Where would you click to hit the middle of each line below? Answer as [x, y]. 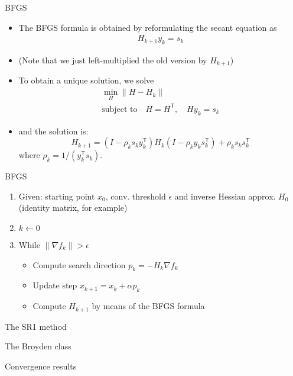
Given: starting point [57, 196]
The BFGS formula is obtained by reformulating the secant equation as [148, 27]
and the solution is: [53, 131]
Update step [55, 285]
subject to [120, 109]
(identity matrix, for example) [73, 208]
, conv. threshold [136, 196]
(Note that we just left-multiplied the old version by [113, 60]
